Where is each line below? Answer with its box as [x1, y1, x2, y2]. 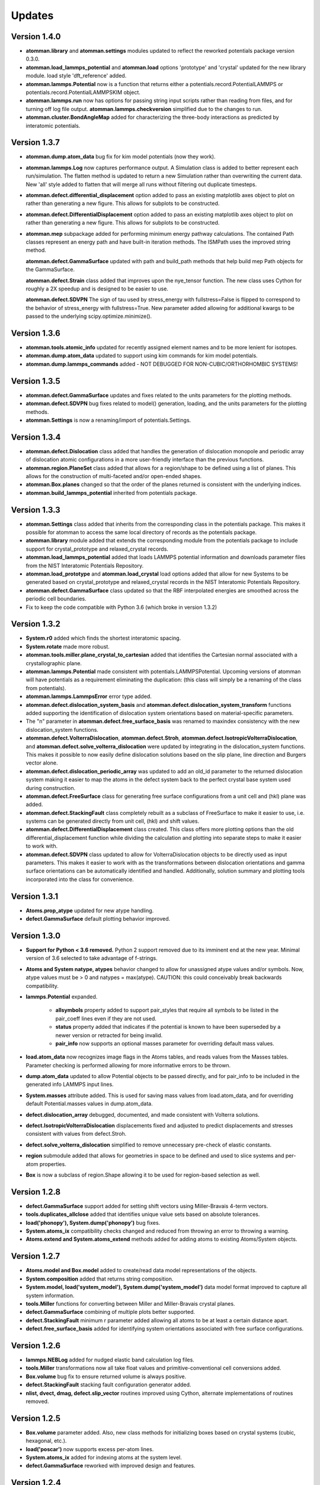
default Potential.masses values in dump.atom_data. [25, 1100, 153, 1107]
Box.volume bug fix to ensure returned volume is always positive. [25, 1373, 187, 1380]
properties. [39, 1160, 66, 1167]
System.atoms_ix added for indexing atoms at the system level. [25, 1454, 182, 1461]
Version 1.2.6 [11, 1340, 61, 1351]
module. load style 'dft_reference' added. [25, 72, 127, 80]
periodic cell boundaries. [25, 595, 87, 602]
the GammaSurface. [25, 266, 75, 273]
